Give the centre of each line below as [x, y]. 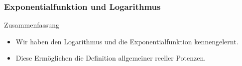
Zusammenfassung [32, 25]
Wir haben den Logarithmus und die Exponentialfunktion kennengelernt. [127, 41]
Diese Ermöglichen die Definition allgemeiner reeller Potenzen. [111, 58]
